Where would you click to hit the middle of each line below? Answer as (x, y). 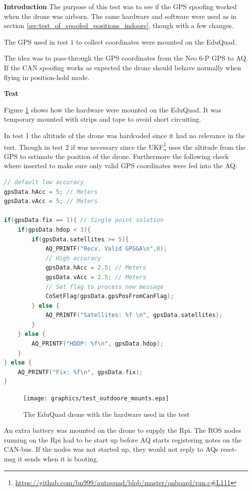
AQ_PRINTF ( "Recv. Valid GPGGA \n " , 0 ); (106, 249)
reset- (229, 449)
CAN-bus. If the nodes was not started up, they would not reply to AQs (111, 449)
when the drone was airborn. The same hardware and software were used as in (120, 16)
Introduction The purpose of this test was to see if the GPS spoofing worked (120, 6)
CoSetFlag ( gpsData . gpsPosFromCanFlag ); (110, 296)
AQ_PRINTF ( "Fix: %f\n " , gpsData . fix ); (80, 372)
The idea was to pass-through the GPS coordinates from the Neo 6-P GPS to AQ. (126, 58)
